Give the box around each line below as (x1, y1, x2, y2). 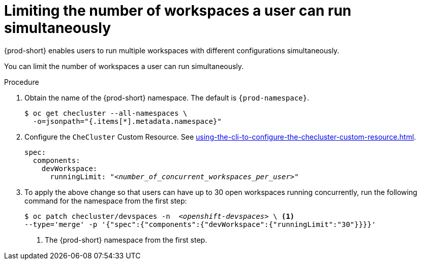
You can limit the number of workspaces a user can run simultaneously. (4, 61, 244, 71)
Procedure (4, 77, 39, 86)
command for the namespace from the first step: (24, 196, 187, 205)
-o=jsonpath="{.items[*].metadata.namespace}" (33, 117, 222, 125)
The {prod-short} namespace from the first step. (45, 235, 207, 244)
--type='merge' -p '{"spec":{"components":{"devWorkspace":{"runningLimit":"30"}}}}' (24, 220, 376, 228)
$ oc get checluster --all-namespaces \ (24, 109, 188, 117)
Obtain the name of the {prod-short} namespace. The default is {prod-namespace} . (24, 93, 309, 102)
